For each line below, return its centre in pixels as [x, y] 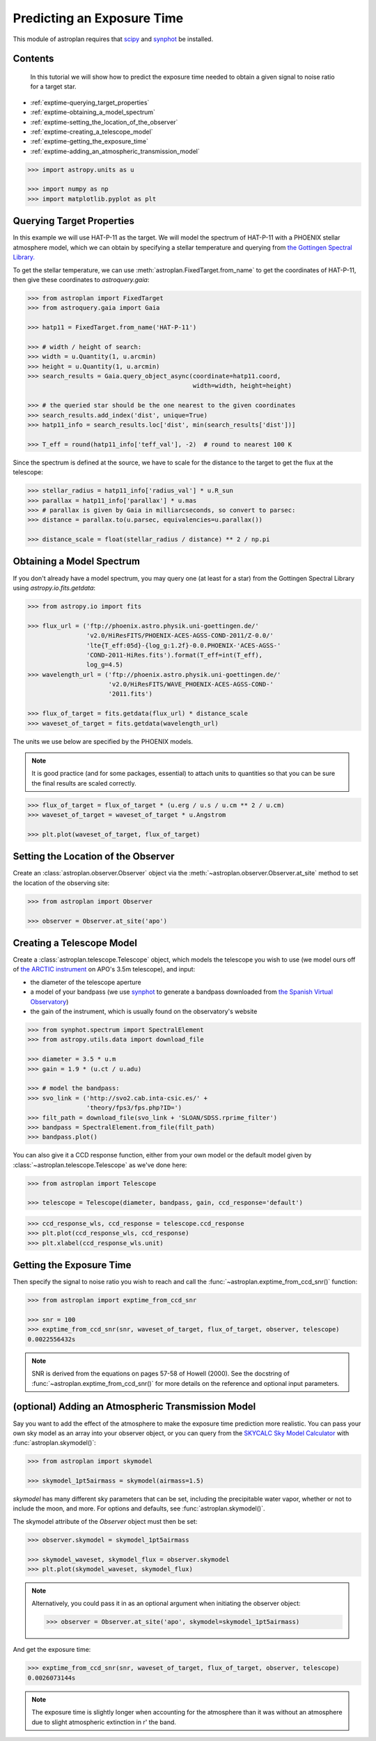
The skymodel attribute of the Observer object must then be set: [105, 1521]
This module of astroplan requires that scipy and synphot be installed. [113, 39]
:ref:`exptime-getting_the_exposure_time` [89, 141]
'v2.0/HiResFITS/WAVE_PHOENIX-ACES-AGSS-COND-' [191, 685]
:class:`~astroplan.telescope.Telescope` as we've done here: [100, 1165]
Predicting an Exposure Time [98, 18]
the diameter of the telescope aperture [86, 982]
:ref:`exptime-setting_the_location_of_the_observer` [104, 122]
